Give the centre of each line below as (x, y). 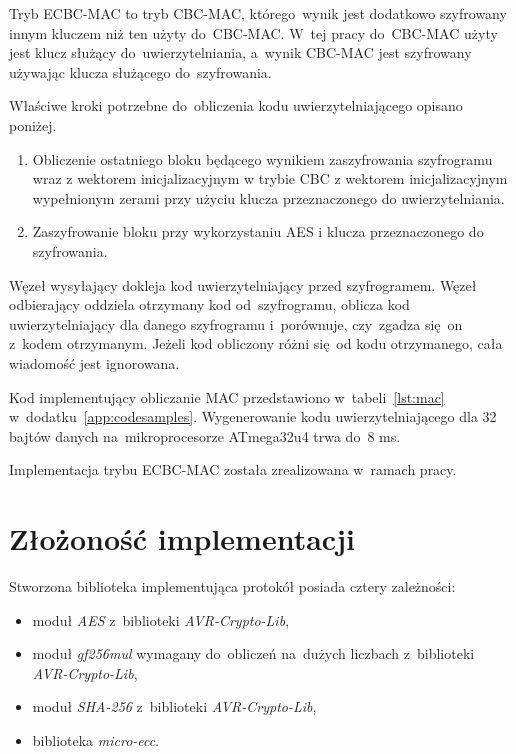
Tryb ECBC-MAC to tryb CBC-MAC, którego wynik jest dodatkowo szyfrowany (258, 13)
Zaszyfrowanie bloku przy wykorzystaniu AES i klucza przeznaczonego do (258, 231)
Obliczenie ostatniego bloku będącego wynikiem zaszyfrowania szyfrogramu (262, 158)
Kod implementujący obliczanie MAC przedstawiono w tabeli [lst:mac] (227, 396)
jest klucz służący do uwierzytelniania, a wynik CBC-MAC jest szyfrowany (240, 52)
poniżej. (33, 124)
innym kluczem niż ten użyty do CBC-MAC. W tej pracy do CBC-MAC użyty (253, 32)
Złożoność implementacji (182, 538)
